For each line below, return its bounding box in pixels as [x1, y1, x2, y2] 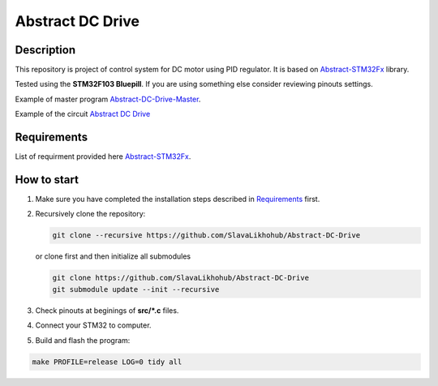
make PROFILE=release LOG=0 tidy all [32, 357, 182, 367]
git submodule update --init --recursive [52, 285, 220, 294]
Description [15, 43, 76, 57]
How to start [15, 173, 79, 187]
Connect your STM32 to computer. [35, 320, 152, 330]
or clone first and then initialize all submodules [35, 251, 191, 261]
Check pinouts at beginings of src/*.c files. [35, 305, 179, 315]
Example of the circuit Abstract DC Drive [15, 109, 151, 119]
